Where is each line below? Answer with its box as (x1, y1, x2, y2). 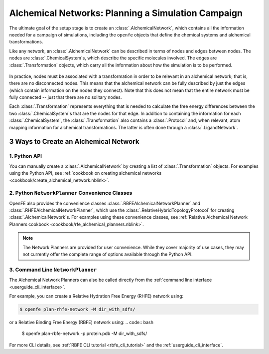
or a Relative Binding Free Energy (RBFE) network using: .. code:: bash (9, 319, 154, 325)
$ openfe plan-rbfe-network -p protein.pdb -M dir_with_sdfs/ (21, 331, 147, 337)
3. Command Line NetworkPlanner (9, 266, 97, 273)
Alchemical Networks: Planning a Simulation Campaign (9, 7, 243, 18)
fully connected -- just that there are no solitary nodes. (9, 94, 122, 100)
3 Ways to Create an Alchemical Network (9, 137, 139, 146)
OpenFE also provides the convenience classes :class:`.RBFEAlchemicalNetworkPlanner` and (9, 200, 200, 206)
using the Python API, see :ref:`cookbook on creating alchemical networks (9, 170, 162, 176)
